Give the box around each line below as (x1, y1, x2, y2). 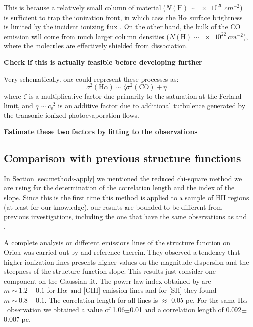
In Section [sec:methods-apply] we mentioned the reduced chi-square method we (4, 173, 242, 183)
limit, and (4, 100, 33, 110)
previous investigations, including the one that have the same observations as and (4, 211, 247, 222)
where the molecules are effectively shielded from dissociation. (4, 41, 188, 51)
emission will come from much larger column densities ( (4, 31, 169, 41)
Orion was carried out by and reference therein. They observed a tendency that (4, 246, 240, 257)
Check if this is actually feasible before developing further (4, 57, 202, 67)
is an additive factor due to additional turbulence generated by (58, 100, 246, 110)
